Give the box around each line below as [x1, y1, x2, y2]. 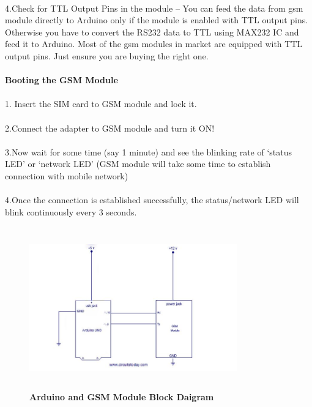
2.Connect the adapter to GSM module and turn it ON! [5, 121, 215, 134]
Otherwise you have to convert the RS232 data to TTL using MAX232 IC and [5, 25, 299, 38]
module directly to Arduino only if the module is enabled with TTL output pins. [5, 13, 308, 26]
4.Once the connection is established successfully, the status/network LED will [5, 193, 299, 206]
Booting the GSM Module [5, 73, 118, 86]
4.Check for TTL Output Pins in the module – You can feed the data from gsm [5, 1, 303, 14]
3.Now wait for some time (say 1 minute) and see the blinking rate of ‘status [5, 145, 292, 158]
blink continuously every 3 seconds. [5, 205, 137, 218]
